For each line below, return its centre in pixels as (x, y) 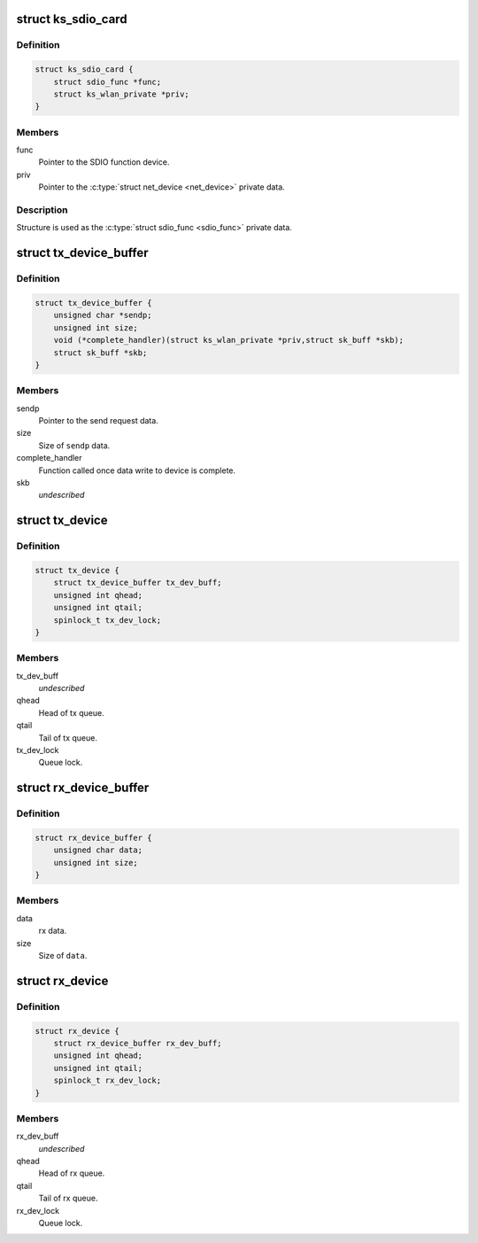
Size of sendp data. (74, 445)
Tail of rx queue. (68, 1198)
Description (42, 210)
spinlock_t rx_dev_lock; (108, 1080)
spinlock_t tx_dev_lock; (108, 620)
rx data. (53, 931)
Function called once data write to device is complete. (137, 470)
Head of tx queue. (72, 712)
